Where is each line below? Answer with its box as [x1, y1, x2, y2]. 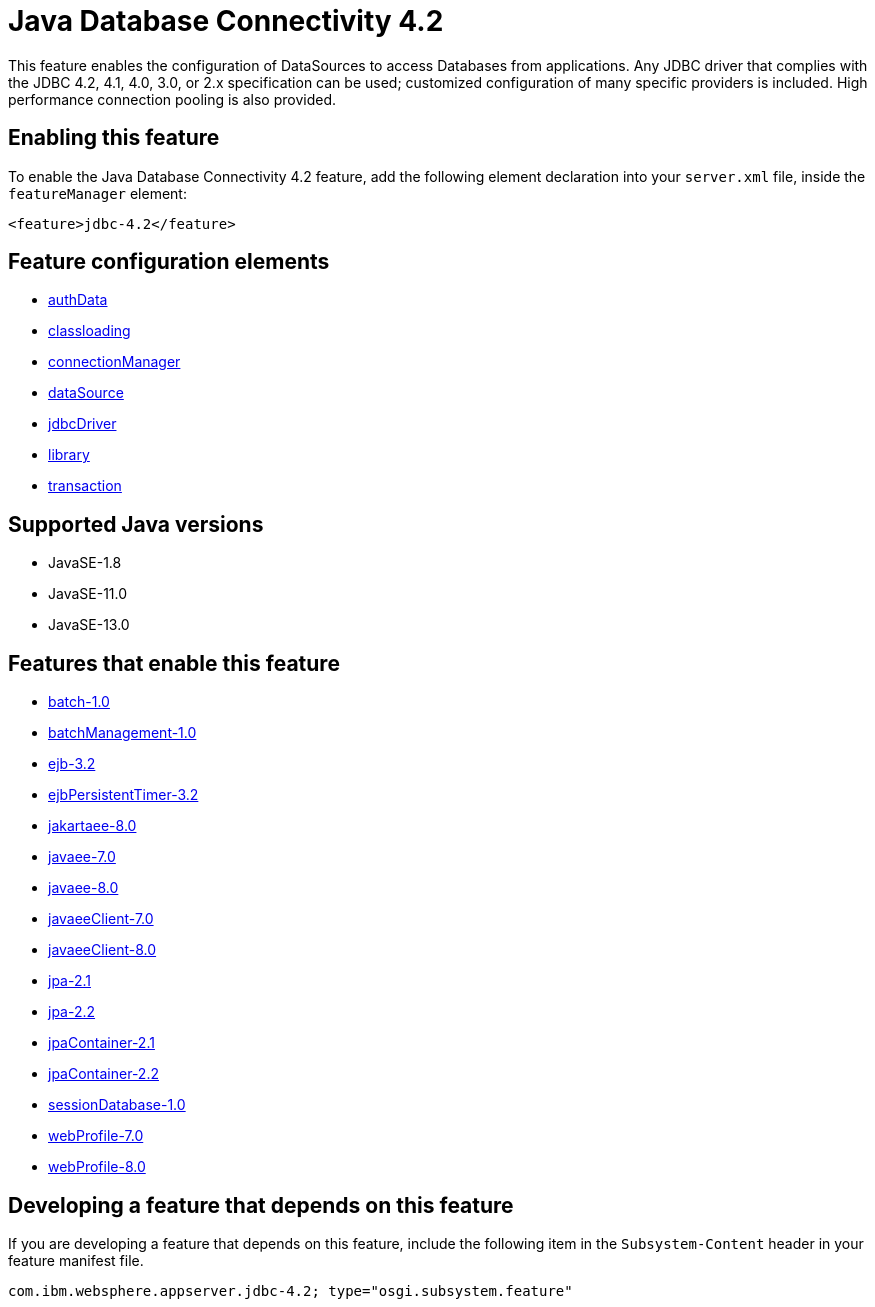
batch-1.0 [48, 693, 110, 711]
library [48, 446, 90, 464]
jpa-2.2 [48, 1003, 96, 1021]
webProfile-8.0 [48, 1158, 146, 1176]
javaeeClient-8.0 [48, 941, 157, 959]
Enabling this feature [8, 125, 220, 151]
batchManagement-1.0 [48, 724, 197, 742]
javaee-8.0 [48, 879, 119, 897]
